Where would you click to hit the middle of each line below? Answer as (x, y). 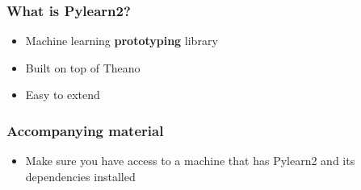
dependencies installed (80, 176)
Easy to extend (63, 95)
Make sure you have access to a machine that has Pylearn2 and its (190, 161)
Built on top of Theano (83, 67)
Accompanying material (85, 130)
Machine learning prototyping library (122, 41)
